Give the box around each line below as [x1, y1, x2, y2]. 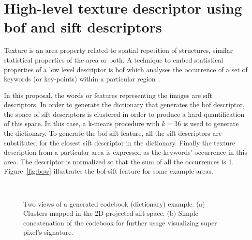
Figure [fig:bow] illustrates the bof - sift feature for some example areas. [4, 166, 213, 176]
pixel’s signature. [23, 227, 74, 237]
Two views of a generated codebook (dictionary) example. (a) [23, 198, 205, 208]
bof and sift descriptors [4, 17, 162, 37]
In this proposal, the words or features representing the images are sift [4, 90, 212, 100]
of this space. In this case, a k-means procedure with [4, 118, 160, 128]
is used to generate [183, 118, 239, 128]
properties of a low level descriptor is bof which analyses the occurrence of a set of [4, 64, 248, 74]
